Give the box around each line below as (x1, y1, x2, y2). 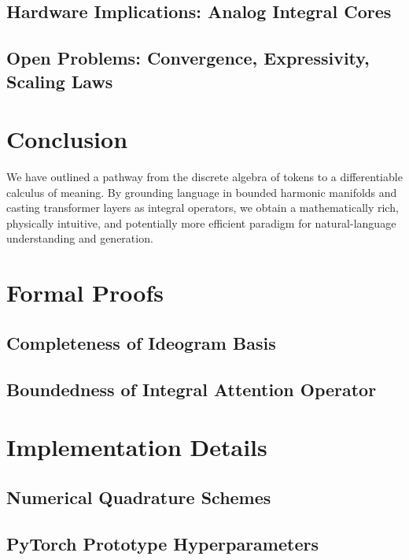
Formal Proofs (6, 276, 164, 309)
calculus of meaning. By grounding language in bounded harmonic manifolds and (6, 184, 397, 200)
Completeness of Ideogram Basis (6, 330, 276, 354)
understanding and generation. (6, 230, 153, 247)
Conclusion (6, 123, 128, 155)
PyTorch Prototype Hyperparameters (6, 531, 319, 555)
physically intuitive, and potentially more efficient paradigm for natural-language (6, 214, 396, 231)
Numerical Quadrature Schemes (6, 484, 271, 509)
